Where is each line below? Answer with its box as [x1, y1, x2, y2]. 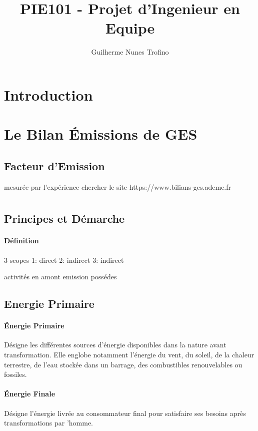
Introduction [4, 84, 93, 105]
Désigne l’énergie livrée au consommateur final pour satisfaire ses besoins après [4, 407, 246, 418]
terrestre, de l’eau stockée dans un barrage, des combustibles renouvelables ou [4, 359, 242, 369]
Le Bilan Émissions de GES [4, 124, 197, 144]
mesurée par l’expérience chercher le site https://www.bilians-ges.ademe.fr [4, 181, 231, 192]
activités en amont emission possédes [4, 271, 117, 282]
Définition [4, 235, 39, 246]
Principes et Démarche [4, 211, 125, 226]
